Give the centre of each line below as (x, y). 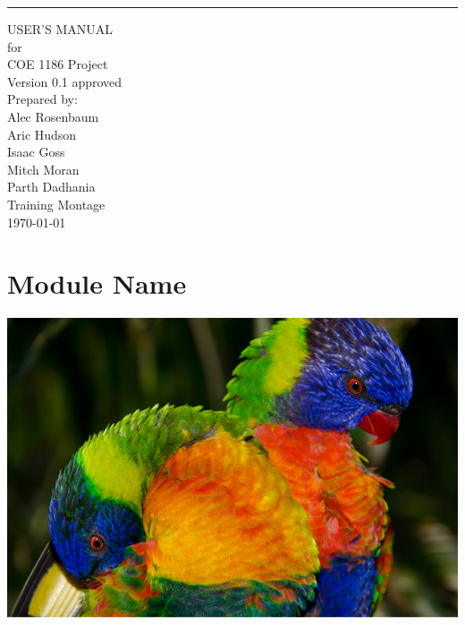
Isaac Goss (36, 152)
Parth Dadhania (51, 187)
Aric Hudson (42, 134)
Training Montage (56, 204)
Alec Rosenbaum (53, 116)
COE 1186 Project (58, 64)
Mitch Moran (43, 169)
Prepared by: (42, 99)
